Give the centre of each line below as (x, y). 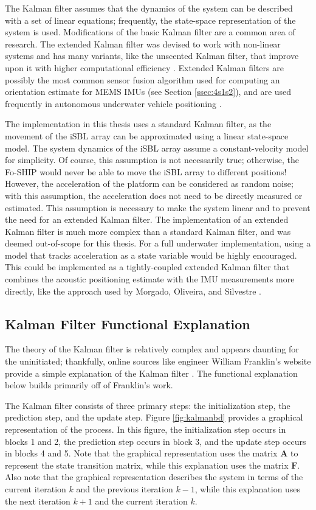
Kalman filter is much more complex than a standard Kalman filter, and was (148, 231)
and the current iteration (141, 501)
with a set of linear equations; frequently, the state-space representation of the (150, 20)
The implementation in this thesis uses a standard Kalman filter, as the (138, 124)
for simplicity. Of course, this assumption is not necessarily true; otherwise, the (152, 160)
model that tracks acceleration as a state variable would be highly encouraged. (151, 255)
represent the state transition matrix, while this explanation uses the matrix (147, 465)
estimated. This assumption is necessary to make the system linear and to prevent (158, 207)
